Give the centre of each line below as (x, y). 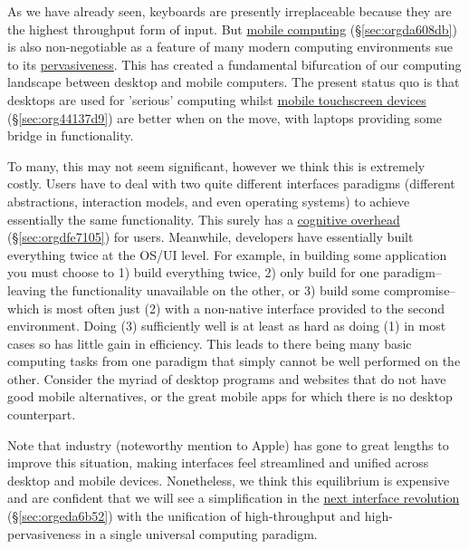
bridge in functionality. (71, 135)
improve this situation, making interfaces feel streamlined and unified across (218, 462)
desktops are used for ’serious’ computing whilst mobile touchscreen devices (217, 99)
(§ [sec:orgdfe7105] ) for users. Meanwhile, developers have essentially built (211, 237)
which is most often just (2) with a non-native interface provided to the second (226, 308)
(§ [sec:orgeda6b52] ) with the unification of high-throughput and (184, 516)
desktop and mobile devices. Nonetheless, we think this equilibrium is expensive (229, 480)
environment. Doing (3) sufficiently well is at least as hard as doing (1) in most (227, 326)
